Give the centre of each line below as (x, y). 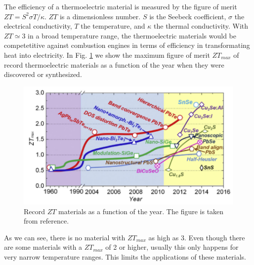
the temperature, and (113, 26)
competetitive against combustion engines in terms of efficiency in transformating (127, 45)
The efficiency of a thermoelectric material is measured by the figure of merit (121, 6)
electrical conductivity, (38, 26)
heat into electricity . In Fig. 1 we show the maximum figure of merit (107, 55)
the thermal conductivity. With (201, 26)
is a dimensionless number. (100, 16)
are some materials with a (43, 247)
